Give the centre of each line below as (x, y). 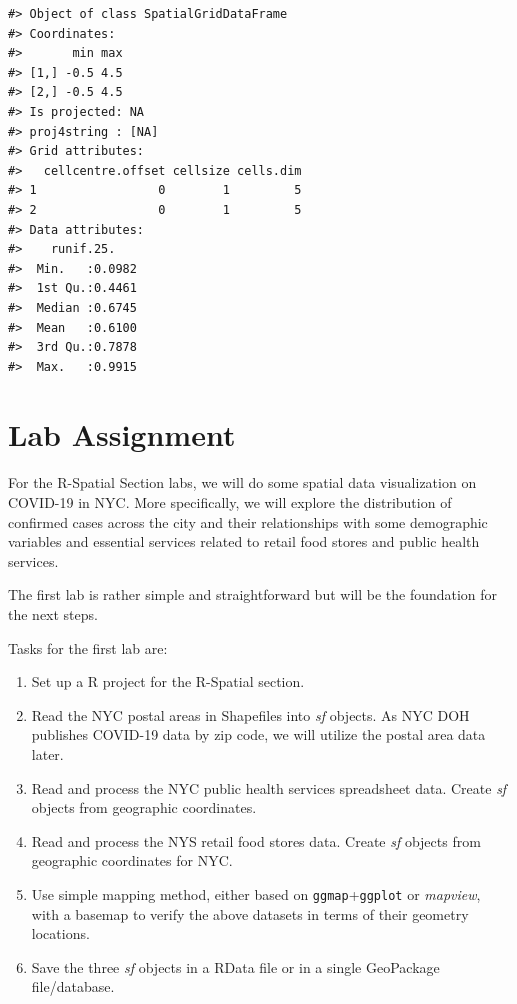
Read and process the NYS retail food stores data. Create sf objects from (256, 840)
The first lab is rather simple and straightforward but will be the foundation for (253, 594)
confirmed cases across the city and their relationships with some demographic (248, 521)
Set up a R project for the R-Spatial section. (168, 681)
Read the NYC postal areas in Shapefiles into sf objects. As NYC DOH (250, 714)
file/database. (73, 986)
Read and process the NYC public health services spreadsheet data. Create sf (269, 787)
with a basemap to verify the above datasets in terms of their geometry (250, 913)
